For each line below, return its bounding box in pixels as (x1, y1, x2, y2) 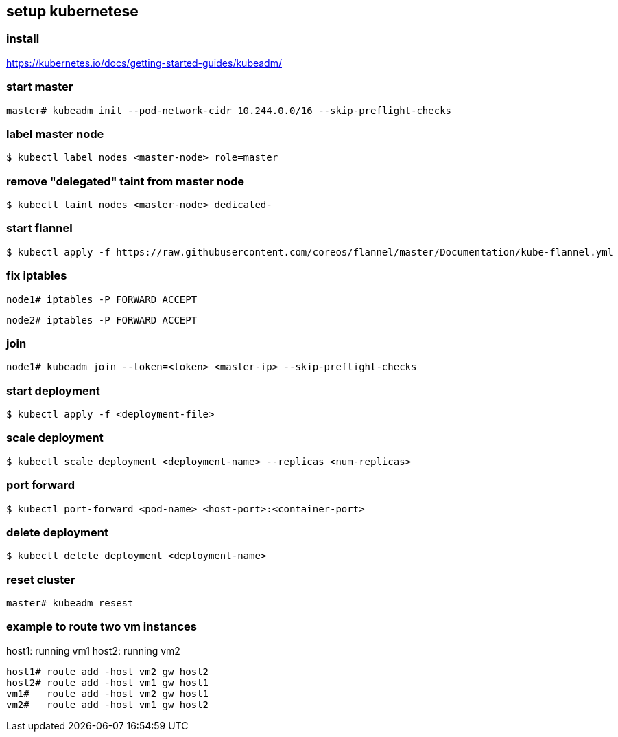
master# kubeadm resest (6, 598, 134, 609)
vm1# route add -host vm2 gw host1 (6, 688, 209, 699)
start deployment (6, 383, 100, 398)
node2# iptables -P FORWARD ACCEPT (6, 314, 198, 326)
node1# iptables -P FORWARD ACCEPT (6, 293, 198, 305)
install (6, 32, 40, 46)
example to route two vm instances (6, 620, 197, 634)
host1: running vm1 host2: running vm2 (6, 644, 180, 657)
